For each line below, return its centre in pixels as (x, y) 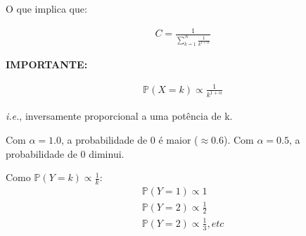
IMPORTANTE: (47, 64)
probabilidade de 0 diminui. (65, 153)
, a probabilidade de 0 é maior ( (129, 140)
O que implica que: (46, 8)
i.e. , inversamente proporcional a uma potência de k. (119, 116)
